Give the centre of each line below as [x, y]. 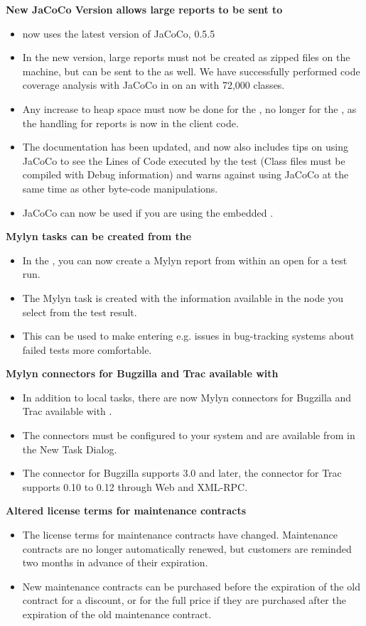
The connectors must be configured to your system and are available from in [189, 435]
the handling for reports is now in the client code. [130, 123]
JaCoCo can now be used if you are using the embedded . [148, 212]
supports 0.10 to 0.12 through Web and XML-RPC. [135, 486]
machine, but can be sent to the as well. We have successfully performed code [191, 71]
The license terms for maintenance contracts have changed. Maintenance [180, 535]
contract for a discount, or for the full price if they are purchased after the [184, 600]
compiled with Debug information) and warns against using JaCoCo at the [185, 174]
